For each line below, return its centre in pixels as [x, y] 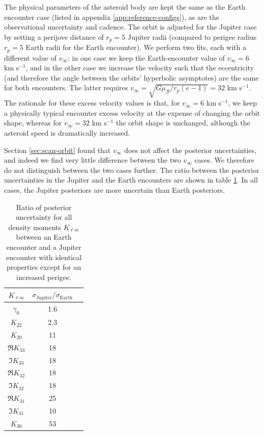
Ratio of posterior [44, 207]
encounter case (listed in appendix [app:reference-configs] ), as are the [112, 17]
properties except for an [44, 267]
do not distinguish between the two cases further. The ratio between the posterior [132, 170]
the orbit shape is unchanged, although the [183, 123]
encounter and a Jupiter [44, 247]
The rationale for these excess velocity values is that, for [92, 103]
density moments [35, 227]
